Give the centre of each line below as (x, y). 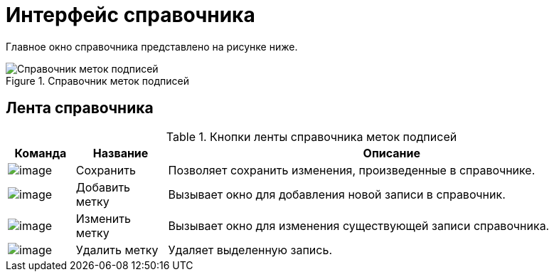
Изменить (103, 218)
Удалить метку (117, 250)
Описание (391, 153)
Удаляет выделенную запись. (250, 250)
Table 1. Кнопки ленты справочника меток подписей (311, 136)
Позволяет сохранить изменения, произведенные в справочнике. (352, 170)
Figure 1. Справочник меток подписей (97, 80)
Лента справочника (80, 108)
